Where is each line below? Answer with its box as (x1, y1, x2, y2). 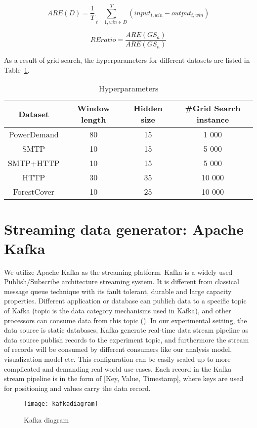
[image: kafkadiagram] (24, 400, 98, 408)
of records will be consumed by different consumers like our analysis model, (4, 344, 232, 354)
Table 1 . (4, 64, 30, 75)
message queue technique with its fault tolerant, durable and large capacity (4, 286, 232, 296)
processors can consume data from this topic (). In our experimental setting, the (4, 315, 247, 325)
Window (77, 102, 110, 114)
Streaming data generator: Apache (4, 218, 244, 239)
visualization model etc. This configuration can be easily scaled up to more (4, 354, 231, 364)
